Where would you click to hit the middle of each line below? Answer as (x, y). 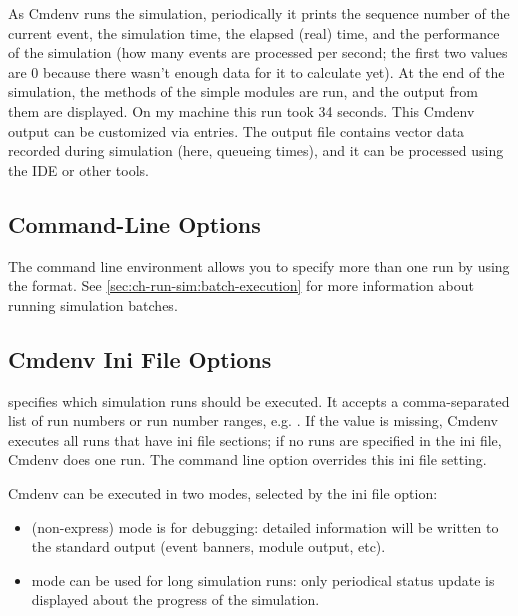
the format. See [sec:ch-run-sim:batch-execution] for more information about (241, 285)
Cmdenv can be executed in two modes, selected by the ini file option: (223, 492)
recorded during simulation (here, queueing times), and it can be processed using (256, 150)
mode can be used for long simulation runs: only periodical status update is (263, 579)
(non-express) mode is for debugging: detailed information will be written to (265, 526)
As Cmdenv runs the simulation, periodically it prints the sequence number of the (259, 13)
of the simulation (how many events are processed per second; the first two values (258, 52)
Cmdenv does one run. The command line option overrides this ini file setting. (247, 459)
